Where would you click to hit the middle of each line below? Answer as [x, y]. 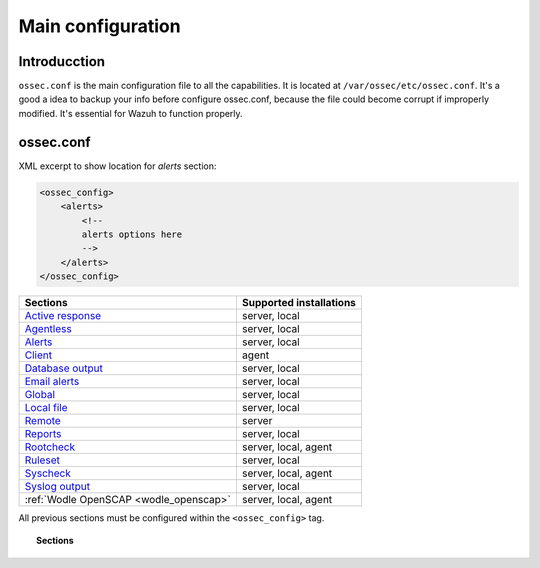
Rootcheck [49, 447]
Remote [43, 421]
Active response [63, 316]
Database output [64, 368]
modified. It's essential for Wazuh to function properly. [131, 113]
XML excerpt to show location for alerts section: [117, 166]
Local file [46, 408]
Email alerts [52, 382]
